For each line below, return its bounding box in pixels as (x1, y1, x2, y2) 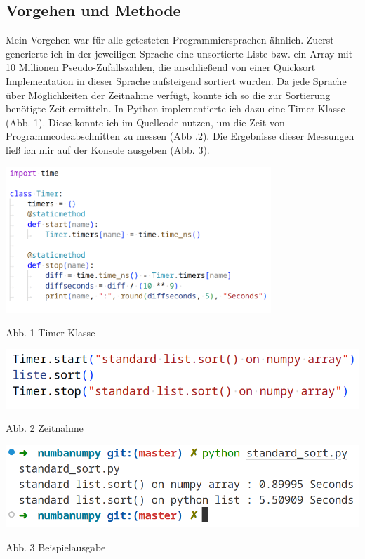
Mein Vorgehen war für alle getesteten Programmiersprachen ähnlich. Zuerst (6, 32, 334, 47)
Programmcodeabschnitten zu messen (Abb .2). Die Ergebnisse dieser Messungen (6, 129, 354, 143)
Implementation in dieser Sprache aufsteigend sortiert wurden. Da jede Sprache (6, 73, 347, 88)
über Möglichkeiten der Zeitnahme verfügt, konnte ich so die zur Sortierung (6, 87, 331, 102)
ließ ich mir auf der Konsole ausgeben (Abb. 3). (6, 142, 210, 157)
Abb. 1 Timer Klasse (6, 324, 95, 339)
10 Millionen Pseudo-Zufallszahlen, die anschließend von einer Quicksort (6, 60, 316, 74)
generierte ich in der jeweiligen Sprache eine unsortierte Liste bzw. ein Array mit (6, 46, 353, 60)
